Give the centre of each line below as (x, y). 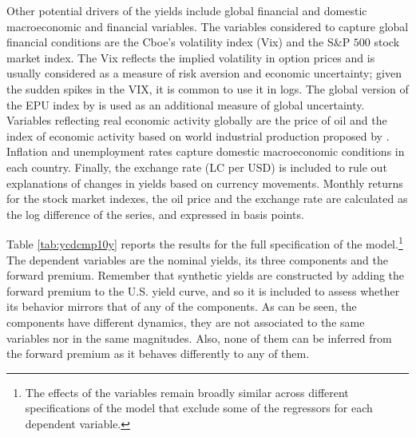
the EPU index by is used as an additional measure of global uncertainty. (186, 104)
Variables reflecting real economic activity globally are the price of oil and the (197, 120)
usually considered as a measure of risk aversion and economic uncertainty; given (204, 73)
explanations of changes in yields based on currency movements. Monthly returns (205, 183)
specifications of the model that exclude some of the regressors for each (199, 408)
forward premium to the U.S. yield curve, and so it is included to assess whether (203, 290)
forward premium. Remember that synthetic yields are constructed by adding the (206, 275)
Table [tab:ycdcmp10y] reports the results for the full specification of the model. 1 (205, 242)
